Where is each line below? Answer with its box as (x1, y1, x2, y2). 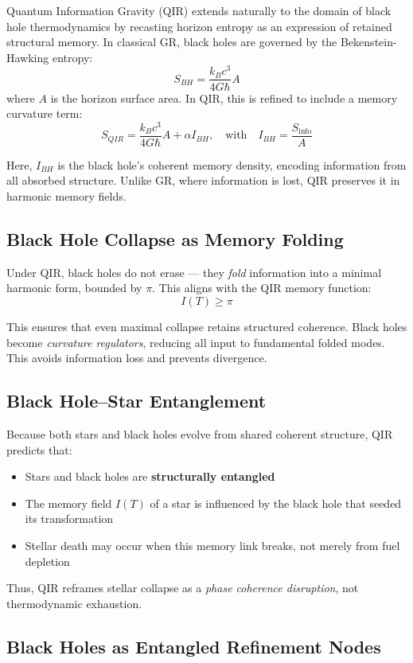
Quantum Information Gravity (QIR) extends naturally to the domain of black (6, 2, 392, 18)
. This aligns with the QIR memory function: (152, 279, 372, 296)
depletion (25, 552, 70, 569)
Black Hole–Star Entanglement (6, 388, 267, 413)
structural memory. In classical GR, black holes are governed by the (6, 33, 337, 50)
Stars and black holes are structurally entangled (25, 468, 275, 485)
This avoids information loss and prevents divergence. (6, 349, 267, 366)
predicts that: (6, 441, 72, 458)
